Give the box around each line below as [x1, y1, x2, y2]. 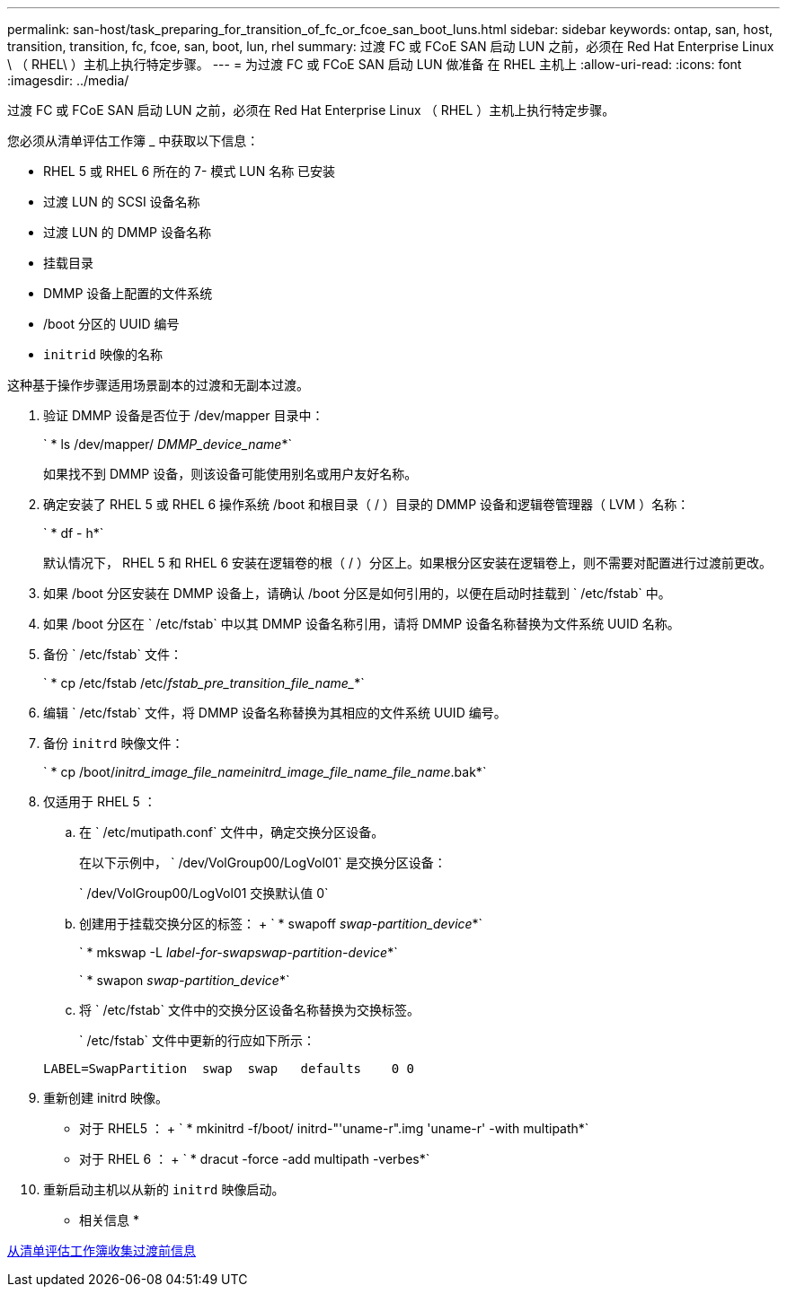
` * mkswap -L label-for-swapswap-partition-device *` [79, 945, 398, 960]
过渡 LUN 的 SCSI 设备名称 [43, 194, 200, 209]
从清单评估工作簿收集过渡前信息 [7, 1243, 196, 1258]
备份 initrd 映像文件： [43, 735, 184, 751]
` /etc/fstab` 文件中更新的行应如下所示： [79, 1033, 315, 1048]
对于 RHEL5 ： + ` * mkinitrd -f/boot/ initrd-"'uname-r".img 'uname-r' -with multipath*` [79, 1121, 589, 1136]
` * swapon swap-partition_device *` [79, 973, 290, 988]
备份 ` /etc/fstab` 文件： [43, 647, 182, 662]
